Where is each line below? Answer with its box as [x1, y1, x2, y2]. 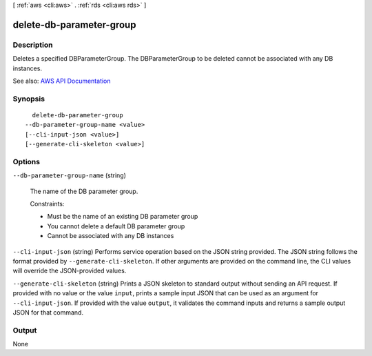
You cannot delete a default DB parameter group [47, 221, 185, 230]
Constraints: [30, 199, 65, 208]
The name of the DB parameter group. [30, 187, 138, 195]
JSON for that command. [12, 308, 84, 317]
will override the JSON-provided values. [12, 266, 127, 275]
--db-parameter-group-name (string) [12, 171, 127, 179]
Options [12, 157, 41, 166]
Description [12, 40, 53, 50]
